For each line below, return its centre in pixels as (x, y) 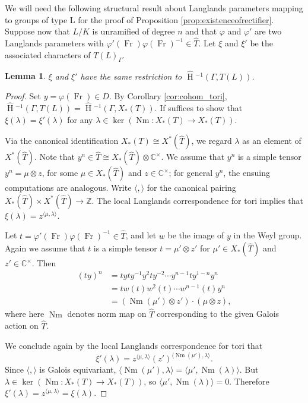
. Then (44, 263)
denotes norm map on (107, 314)
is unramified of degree (134, 31)
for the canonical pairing (191, 188)
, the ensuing (247, 173)
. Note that (54, 157)
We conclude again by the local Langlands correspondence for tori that (134, 346)
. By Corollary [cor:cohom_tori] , (168, 96)
